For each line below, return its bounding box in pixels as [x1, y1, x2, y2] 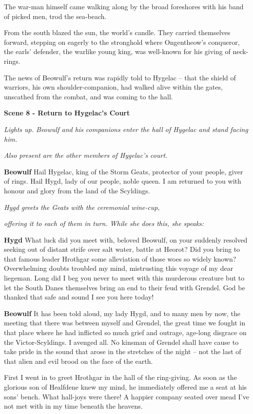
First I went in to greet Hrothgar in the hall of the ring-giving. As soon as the [4, 372, 237, 382]
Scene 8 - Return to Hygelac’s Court [4, 108, 130, 118]
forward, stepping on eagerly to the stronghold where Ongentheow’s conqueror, [4, 37, 240, 47]
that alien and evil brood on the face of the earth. [4, 356, 153, 366]
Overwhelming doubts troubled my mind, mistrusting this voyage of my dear [4, 263, 234, 273]
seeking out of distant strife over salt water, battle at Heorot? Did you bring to [4, 244, 240, 254]
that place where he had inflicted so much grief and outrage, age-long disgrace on [4, 327, 247, 338]
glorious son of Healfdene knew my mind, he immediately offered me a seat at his [4, 382, 247, 392]
